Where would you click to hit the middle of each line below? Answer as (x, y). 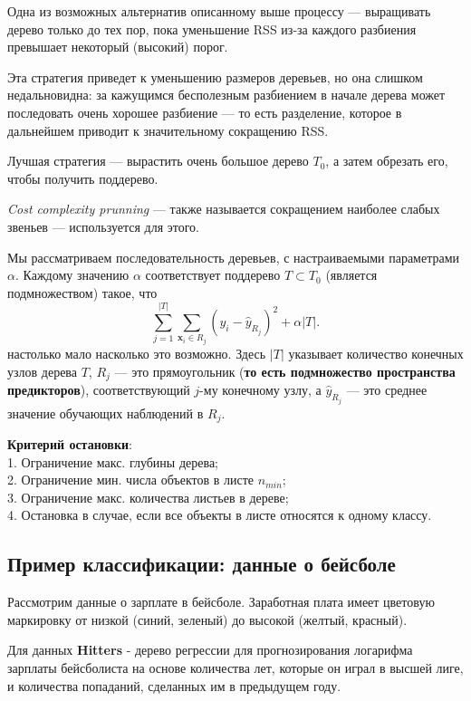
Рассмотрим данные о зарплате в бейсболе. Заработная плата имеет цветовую (221, 602)
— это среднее (387, 390)
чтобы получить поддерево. (83, 178)
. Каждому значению (72, 275)
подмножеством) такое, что (82, 292)
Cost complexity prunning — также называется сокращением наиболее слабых (224, 209)
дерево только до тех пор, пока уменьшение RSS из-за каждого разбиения (212, 29)
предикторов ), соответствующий (99, 390)
